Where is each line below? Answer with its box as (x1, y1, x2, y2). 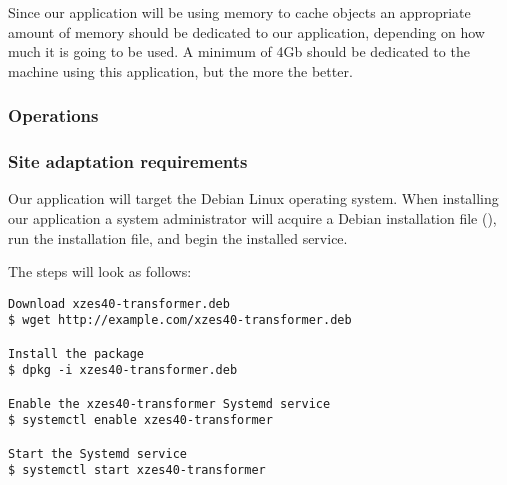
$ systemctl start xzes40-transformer (8, 463, 266, 478)
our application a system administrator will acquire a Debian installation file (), (8, 208, 497, 229)
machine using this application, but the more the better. (8, 60, 353, 81)
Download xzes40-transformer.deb (8, 296, 230, 311)
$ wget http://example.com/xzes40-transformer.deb (8, 313, 352, 328)
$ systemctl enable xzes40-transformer (8, 413, 273, 428)
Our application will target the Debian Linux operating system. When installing (8, 188, 499, 209)
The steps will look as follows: (8, 261, 192, 282)
